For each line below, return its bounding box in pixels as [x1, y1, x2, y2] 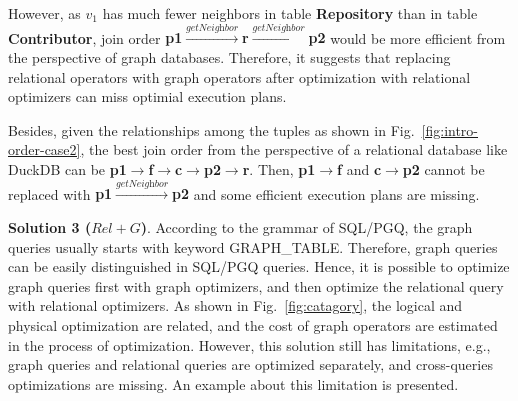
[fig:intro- [421, 119, 479, 140]
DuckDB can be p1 [8, 158, 127, 179]
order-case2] [8, 139, 81, 160]
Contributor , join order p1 [8, 27, 183, 48]
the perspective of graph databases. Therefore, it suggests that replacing [8, 46, 451, 67]
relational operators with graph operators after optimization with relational [8, 66, 471, 87]
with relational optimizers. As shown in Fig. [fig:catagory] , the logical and [8, 295, 463, 316]
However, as [8, 3, 81, 23]
